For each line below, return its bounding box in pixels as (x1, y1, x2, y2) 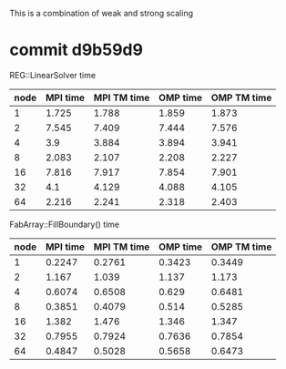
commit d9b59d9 (9, 40, 144, 60)
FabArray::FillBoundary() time (9, 219, 120, 230)
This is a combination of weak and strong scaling (9, 8, 194, 18)
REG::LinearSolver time (9, 69, 97, 80)
